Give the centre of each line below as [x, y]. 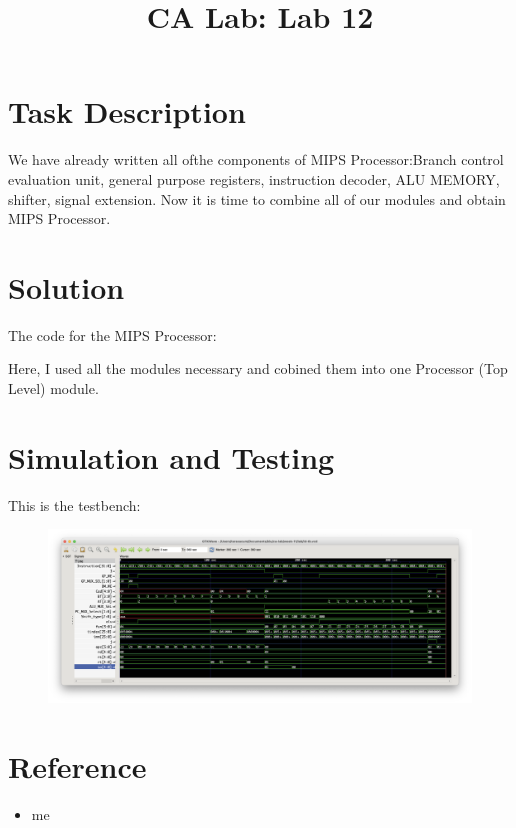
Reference [77, 765]
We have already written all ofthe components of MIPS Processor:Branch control [256, 159]
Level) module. [53, 388]
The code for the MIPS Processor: [112, 334]
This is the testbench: [74, 504]
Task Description [127, 111]
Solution [66, 286]
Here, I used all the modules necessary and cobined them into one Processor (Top [258, 368]
